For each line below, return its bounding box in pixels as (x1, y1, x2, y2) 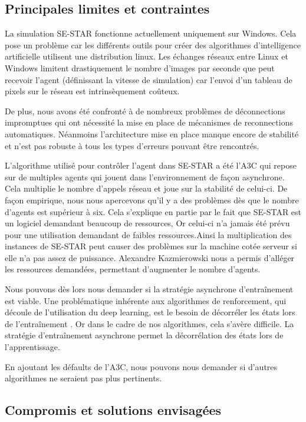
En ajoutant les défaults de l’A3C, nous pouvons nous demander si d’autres (5, 360, 278, 372)
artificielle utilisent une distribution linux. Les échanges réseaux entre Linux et (5, 50, 288, 62)
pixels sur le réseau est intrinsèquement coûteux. (5, 85, 180, 97)
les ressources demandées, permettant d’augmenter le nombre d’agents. (5, 263, 261, 275)
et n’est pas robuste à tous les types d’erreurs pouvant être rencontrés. (5, 139, 259, 151)
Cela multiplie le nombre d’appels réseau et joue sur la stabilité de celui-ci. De (5, 182, 288, 194)
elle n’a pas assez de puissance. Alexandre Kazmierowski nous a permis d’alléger (5, 251, 295, 263)
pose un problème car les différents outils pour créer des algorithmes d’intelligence (5, 38, 301, 51)
